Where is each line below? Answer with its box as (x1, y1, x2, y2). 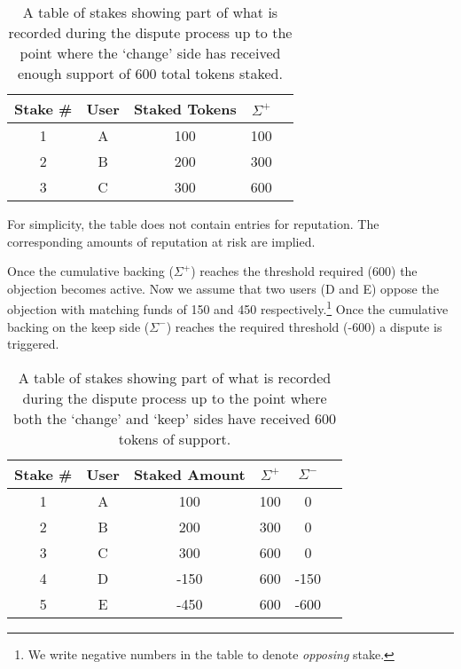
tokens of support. (118, 428, 231, 449)
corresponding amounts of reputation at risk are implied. (7, 232, 316, 250)
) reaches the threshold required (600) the (191, 262, 418, 280)
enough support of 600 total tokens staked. (17, 63, 283, 83)
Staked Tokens (133, 98, 237, 119)
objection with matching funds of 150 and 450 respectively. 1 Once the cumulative (7, 297, 449, 319)
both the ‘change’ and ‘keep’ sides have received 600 (12, 407, 337, 429)
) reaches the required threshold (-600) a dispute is (166, 317, 442, 335)
